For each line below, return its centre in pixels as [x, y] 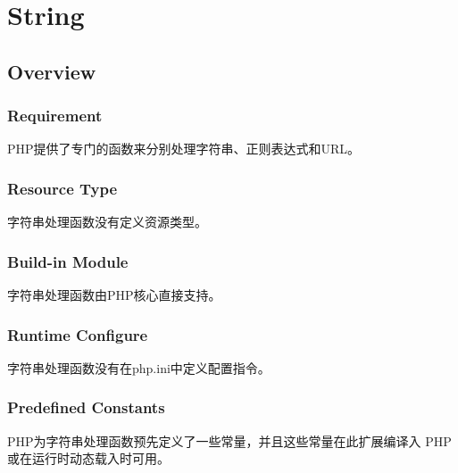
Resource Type [62, 188]
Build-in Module [68, 261]
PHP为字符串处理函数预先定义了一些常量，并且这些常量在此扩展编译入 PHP [229, 440]
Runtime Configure [78, 334]
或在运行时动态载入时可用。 [88, 458]
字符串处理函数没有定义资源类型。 [107, 222]
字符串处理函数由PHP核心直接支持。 [114, 295]
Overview [52, 71]
